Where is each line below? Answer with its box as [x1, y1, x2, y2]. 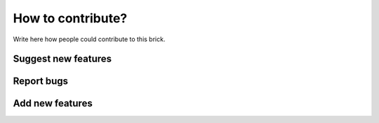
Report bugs [13, 75, 69, 87]
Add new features [13, 98, 93, 110]
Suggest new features [13, 53, 112, 65]
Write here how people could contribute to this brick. [13, 35, 166, 43]
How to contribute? [13, 10, 128, 26]
